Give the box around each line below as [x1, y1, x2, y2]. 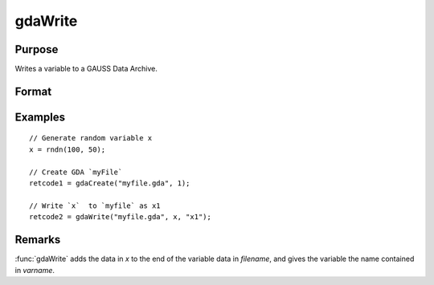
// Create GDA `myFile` [29, 167, 123, 177]
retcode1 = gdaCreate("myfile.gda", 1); [29, 179, 190, 188]
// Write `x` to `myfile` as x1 [29, 201, 161, 210]
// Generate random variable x [29, 133, 153, 143]
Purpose [14, 43, 59, 56]
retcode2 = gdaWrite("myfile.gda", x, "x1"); [29, 213, 212, 222]
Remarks [14, 233, 61, 246]
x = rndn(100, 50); [29, 145, 106, 154]
